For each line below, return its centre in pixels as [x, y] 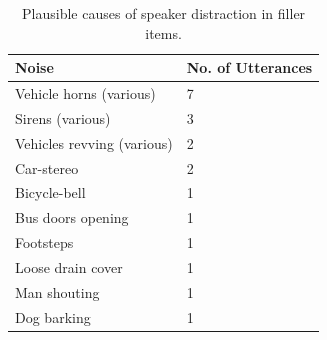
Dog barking [53, 316]
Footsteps [44, 242]
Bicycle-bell [50, 192]
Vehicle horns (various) [85, 93]
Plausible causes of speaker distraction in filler [164, 13]
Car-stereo [47, 167]
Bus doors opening [72, 217]
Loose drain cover [69, 266]
